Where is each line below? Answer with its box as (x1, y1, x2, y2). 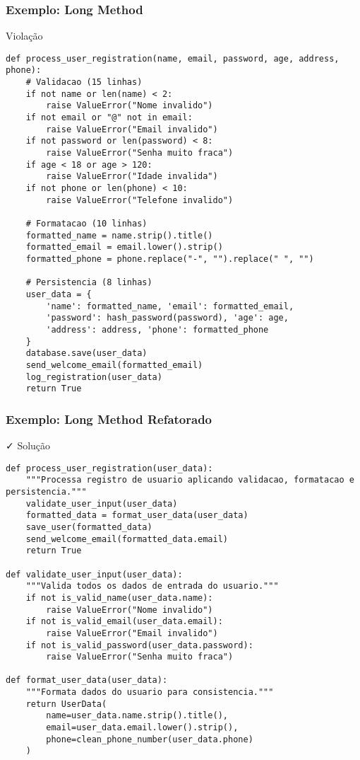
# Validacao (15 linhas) (25, 77, 143, 88)
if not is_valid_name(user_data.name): (25, 592, 213, 603)
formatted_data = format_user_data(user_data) (25, 510, 248, 521)
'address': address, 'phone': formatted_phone (46, 324, 269, 335)
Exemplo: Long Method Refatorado (6, 410, 212, 427)
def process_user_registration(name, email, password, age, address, (6, 53, 340, 64)
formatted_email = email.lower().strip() (25, 242, 223, 253)
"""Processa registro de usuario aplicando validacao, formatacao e (25, 475, 354, 485)
